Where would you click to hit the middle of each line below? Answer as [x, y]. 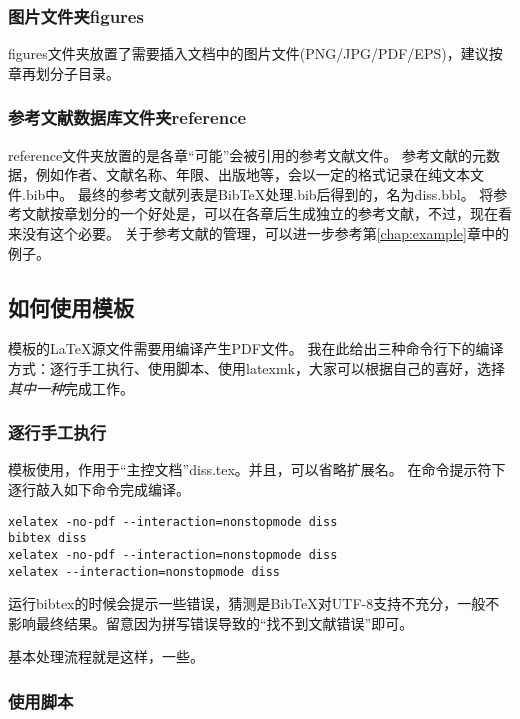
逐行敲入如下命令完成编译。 [99, 488]
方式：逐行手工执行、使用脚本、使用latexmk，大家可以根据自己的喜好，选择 [256, 367]
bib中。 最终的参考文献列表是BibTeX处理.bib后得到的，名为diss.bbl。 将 [259, 193]
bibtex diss [47, 538]
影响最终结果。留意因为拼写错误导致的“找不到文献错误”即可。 [211, 622]
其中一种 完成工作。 [71, 387]
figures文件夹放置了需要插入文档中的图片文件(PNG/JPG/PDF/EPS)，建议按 [255, 53]
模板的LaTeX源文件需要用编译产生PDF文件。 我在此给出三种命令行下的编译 [256, 348]
